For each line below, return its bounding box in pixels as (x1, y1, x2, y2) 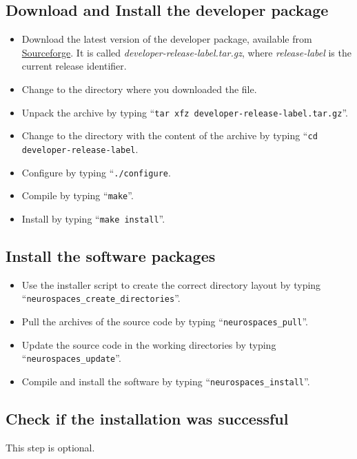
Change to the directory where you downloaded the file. (21, 81, 257, 96)
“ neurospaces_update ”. (21, 351, 121, 365)
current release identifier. (21, 59, 127, 73)
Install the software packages (6, 245, 216, 266)
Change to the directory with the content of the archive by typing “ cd (21, 128, 318, 143)
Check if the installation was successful (6, 407, 289, 429)
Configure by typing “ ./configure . (21, 165, 171, 179)
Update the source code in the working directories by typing (21, 337, 276, 351)
